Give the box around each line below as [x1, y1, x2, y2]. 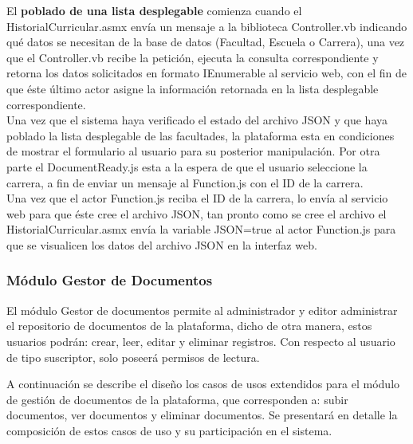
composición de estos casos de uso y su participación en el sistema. [6, 422, 332, 438]
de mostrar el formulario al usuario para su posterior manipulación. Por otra [6, 143, 380, 159]
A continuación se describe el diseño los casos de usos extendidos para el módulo [6, 375, 400, 392]
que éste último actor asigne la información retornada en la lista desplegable [6, 80, 379, 96]
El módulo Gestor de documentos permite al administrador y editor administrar [6, 301, 398, 318]
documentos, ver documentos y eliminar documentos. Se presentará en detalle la [6, 407, 398, 423]
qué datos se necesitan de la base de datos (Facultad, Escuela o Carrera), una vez [6, 33, 405, 50]
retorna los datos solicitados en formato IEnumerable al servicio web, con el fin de [6, 65, 407, 81]
